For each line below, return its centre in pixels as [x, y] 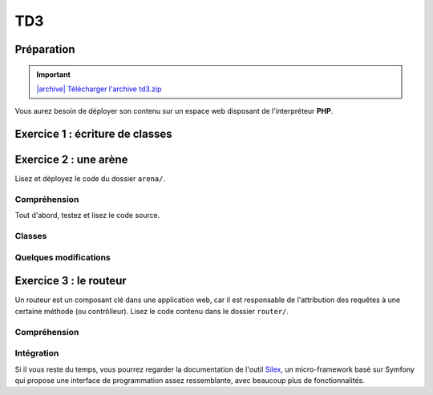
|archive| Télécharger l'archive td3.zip [99, 89]
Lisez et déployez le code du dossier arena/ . [90, 179]
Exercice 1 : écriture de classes [93, 134]
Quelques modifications [63, 257]
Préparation [45, 49]
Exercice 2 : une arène [71, 160]
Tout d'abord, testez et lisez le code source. [87, 216]
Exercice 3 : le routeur [71, 281]
